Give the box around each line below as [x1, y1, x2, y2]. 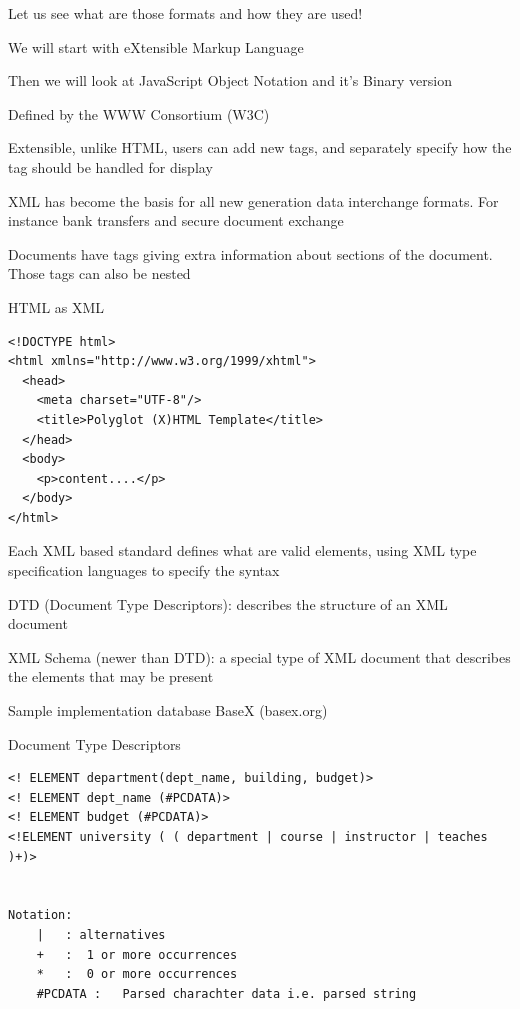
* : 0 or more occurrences [36, 967, 238, 982]
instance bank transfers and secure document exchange [8, 210, 344, 231]
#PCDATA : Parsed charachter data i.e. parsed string [36, 986, 417, 1001]
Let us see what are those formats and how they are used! [8, 3, 363, 23]
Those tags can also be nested [8, 263, 191, 284]
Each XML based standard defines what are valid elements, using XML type [8, 540, 477, 561]
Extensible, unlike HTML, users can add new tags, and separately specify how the [8, 137, 512, 158]
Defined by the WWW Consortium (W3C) [8, 103, 270, 124]
